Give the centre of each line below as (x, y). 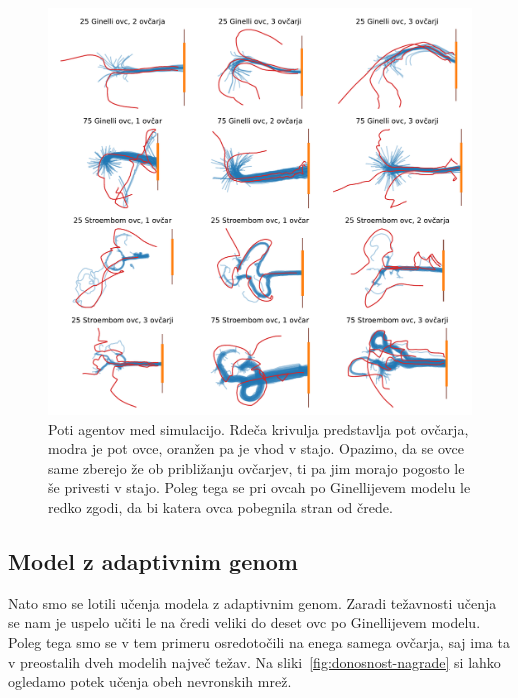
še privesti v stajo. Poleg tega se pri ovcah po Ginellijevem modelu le (259, 487)
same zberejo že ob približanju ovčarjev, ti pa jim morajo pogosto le (256, 467)
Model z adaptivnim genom (153, 560)
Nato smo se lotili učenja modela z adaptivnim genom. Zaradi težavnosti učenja (252, 602)
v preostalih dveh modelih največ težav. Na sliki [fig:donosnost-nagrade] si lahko (254, 661)
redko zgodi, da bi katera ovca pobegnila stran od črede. (220, 506)
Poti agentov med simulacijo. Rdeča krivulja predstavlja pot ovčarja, (258, 428)
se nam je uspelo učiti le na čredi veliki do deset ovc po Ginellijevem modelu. (244, 622)
